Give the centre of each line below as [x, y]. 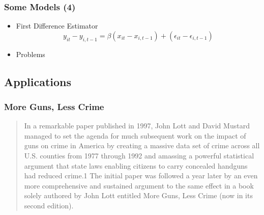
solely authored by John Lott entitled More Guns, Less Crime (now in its [138, 195]
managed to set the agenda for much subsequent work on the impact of [135, 135]
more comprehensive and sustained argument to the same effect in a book [139, 185]
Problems [31, 54]
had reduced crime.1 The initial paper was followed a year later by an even [141, 176]
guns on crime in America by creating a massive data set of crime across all [142, 145]
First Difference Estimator [57, 26]
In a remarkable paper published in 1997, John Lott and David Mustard [137, 126]
